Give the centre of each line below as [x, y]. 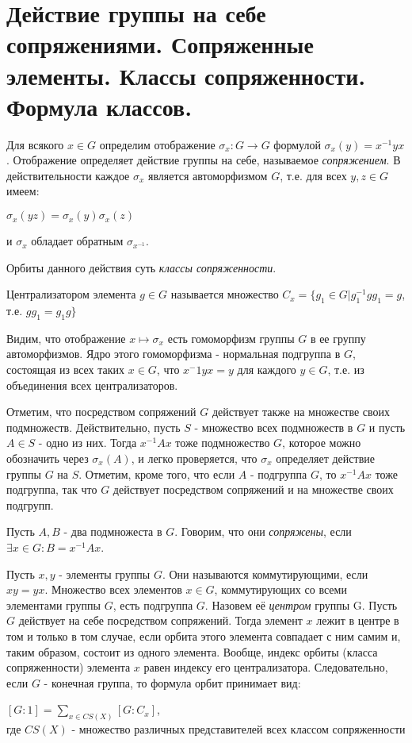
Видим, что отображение [66, 338]
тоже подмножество [223, 443]
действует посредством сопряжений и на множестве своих [253, 489]
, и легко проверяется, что [194, 458]
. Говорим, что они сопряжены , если [263, 531]
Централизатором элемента [71, 294]
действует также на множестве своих [301, 412]
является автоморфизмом [208, 175]
